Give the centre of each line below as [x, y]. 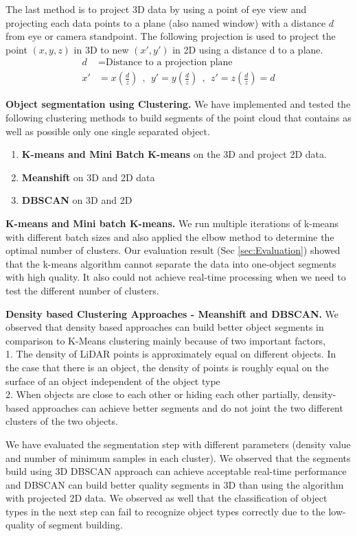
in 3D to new [101, 49]
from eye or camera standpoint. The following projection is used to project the [171, 36]
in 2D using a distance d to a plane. [248, 49]
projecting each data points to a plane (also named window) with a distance [166, 22]
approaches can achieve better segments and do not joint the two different [187, 407]
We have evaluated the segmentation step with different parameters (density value [178, 444]
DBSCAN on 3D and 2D [77, 200]
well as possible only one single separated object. [108, 131]
